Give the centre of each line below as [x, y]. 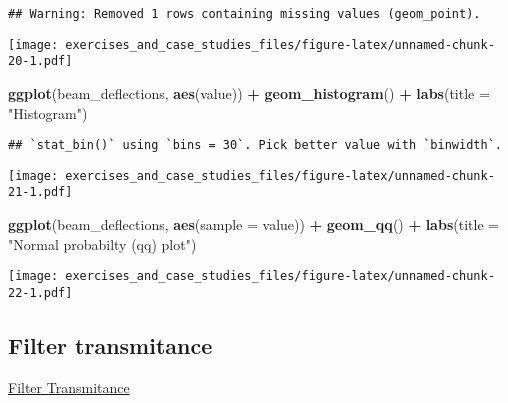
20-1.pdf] [40, 61]
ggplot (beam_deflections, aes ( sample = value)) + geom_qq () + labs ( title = [254, 224]
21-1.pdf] [40, 192]
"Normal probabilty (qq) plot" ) [102, 243]
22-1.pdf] [40, 292]
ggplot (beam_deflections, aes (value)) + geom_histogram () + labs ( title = [249, 92]
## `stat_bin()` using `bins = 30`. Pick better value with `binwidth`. [255, 145]
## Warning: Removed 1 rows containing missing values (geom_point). [244, 14]
